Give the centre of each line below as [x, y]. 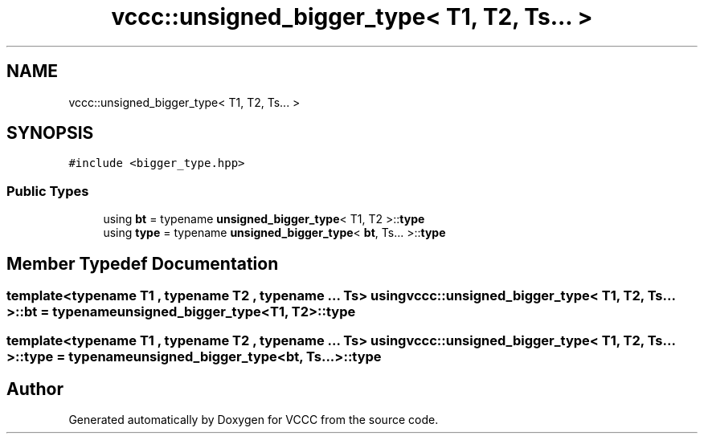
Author [35, 389]
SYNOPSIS [50, 133]
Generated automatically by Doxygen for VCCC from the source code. [254, 420]
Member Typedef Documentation [143, 263]
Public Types [48, 191]
